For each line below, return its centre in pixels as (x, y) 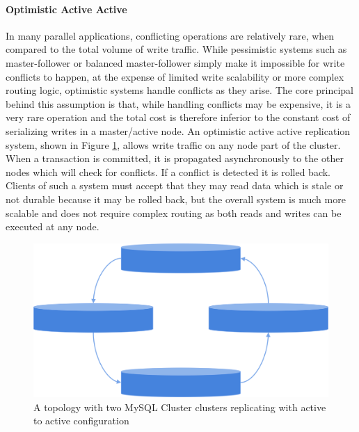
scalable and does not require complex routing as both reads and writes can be (174, 213)
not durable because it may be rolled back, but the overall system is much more (176, 199)
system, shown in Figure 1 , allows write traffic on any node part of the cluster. (173, 144)
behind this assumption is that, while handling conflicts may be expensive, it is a (178, 103)
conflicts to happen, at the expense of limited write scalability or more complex (175, 76)
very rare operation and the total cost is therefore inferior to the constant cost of (178, 117)
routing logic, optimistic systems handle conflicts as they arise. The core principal (180, 90)
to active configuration (81, 421)
